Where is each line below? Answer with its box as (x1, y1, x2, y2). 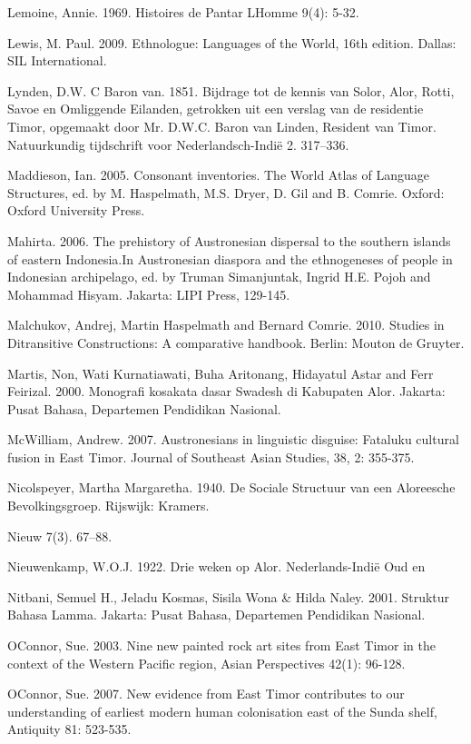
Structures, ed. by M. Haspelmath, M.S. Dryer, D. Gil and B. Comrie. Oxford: (7, 183, 445, 202)
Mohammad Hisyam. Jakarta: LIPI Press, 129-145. (7, 284, 290, 303)
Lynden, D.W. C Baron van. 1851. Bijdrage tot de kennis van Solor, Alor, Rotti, (7, 81, 455, 100)
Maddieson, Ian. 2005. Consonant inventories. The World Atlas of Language (7, 165, 429, 184)
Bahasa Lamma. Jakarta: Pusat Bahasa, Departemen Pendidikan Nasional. (7, 605, 426, 624)
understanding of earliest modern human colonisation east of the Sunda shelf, (7, 701, 437, 720)
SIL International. (7, 51, 107, 70)
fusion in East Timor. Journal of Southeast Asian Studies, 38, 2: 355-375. (7, 447, 415, 466)
